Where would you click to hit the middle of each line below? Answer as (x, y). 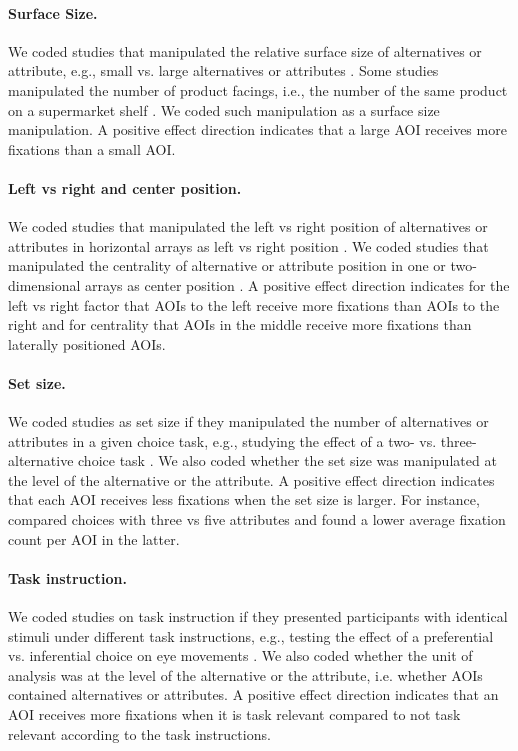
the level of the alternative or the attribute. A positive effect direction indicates (251, 479)
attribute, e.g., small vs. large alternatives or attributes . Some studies (223, 70)
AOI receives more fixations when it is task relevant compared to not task (234, 714)
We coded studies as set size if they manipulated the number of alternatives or (248, 421)
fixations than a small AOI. (92, 148)
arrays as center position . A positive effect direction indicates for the (297, 284)
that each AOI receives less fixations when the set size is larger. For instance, (244, 499)
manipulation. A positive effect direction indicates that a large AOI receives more (257, 129)
